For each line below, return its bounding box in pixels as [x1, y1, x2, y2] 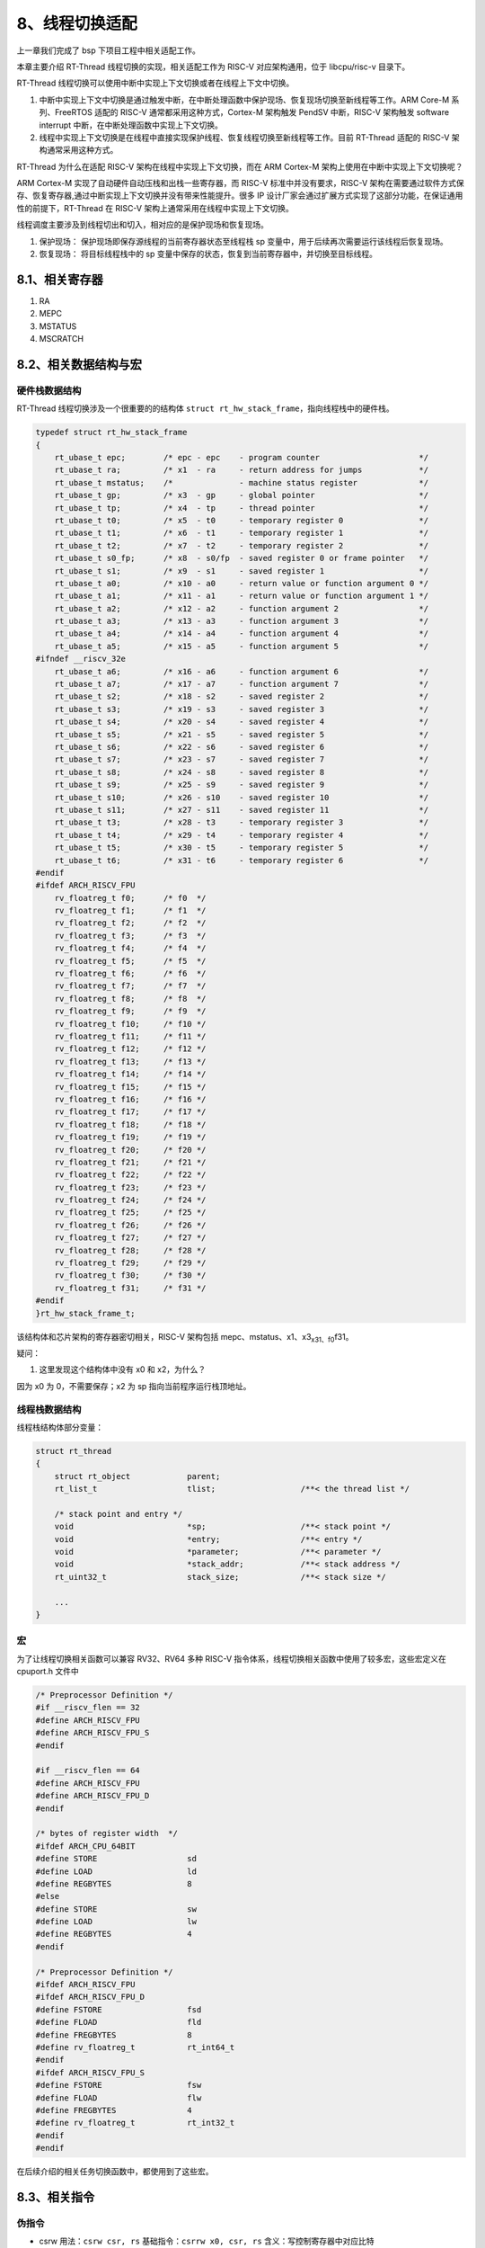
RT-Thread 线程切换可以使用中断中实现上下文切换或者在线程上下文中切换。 [16, 77, 295, 89]
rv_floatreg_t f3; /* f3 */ [54, 931, 207, 941]
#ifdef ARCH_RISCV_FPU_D [35, 1992, 145, 2003]
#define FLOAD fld [35, 2017, 202, 2028]
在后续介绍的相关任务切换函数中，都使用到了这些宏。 [16, 2166, 214, 2177]
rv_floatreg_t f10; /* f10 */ [54, 1019, 207, 1029]
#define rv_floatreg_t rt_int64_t [35, 2042, 235, 2052]
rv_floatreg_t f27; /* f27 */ [54, 1233, 207, 1243]
